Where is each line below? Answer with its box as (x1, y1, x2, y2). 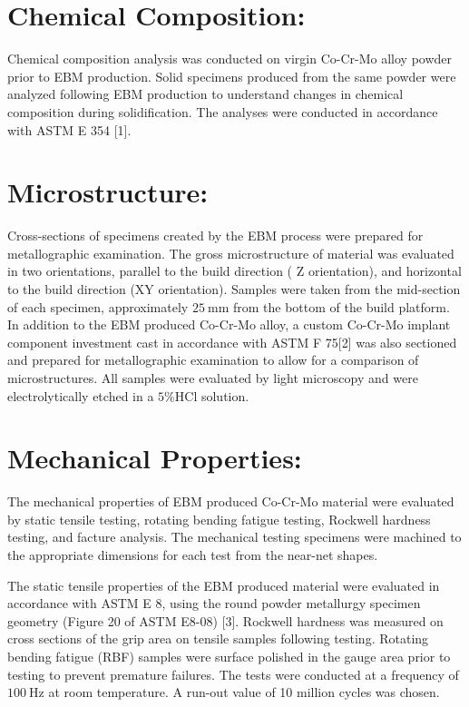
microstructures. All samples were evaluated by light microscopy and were (7, 368, 418, 387)
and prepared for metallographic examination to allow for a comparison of (7, 350, 419, 369)
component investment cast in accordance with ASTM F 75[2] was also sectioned (7, 332, 457, 351)
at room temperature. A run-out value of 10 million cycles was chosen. (48, 682, 440, 702)
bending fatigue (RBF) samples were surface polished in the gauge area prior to (7, 647, 451, 666)
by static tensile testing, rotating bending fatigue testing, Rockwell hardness (7, 509, 431, 528)
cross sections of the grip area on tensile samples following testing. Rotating (7, 629, 429, 648)
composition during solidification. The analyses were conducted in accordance (7, 102, 438, 121)
